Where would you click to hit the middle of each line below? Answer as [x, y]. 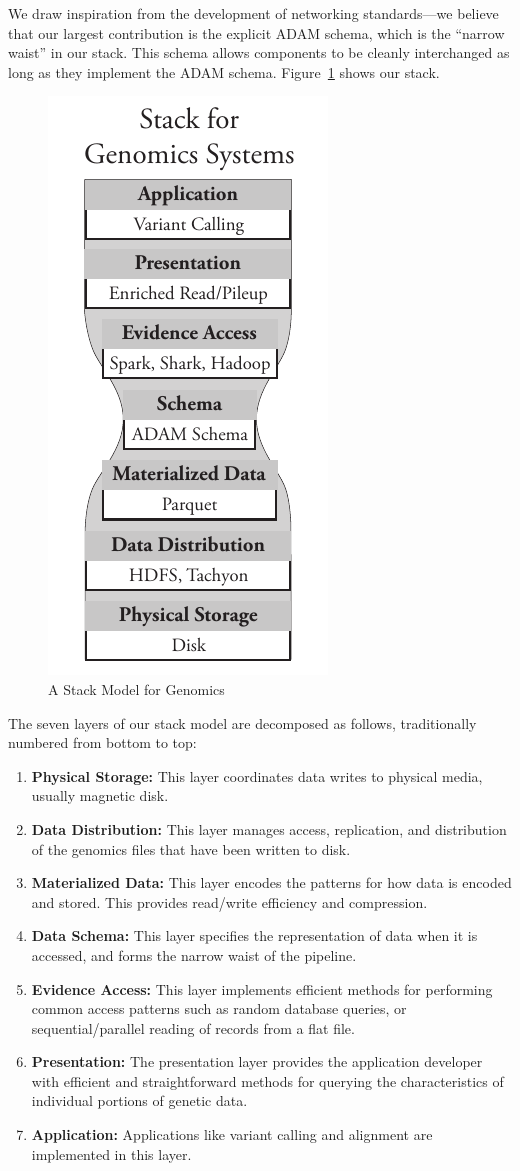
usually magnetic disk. [100, 795]
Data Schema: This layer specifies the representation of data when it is [254, 935]
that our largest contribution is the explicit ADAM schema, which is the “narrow [256, 32]
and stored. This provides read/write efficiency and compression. [229, 901]
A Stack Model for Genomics [136, 688]
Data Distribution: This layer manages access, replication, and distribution [269, 828]
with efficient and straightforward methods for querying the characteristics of [267, 1080]
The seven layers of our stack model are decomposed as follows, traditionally [242, 722]
